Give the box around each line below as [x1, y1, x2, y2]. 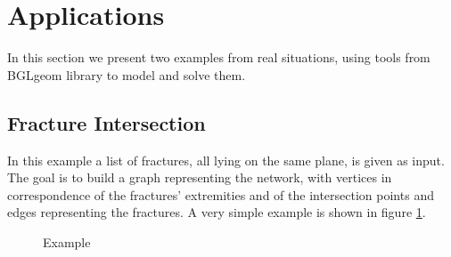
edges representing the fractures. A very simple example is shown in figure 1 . [7, 203, 426, 221]
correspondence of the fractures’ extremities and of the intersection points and [7, 185, 434, 204]
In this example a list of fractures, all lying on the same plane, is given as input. [7, 150, 445, 169]
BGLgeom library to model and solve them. [7, 65, 246, 84]
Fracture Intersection [7, 108, 206, 136]
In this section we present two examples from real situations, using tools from [7, 48, 430, 67]
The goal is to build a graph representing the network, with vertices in [7, 168, 392, 187]
